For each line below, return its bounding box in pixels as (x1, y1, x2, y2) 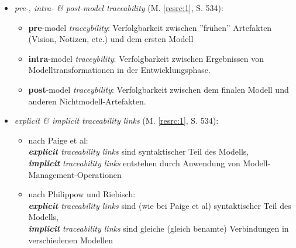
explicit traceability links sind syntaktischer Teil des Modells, (28, 145, 249, 158)
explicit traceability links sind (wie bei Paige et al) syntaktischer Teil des (28, 199, 291, 211)
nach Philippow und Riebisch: (28, 188, 136, 200)
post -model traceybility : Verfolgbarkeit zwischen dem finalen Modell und (28, 83, 289, 95)
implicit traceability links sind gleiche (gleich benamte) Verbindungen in (28, 222, 289, 234)
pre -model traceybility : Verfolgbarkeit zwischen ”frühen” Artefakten (28, 21, 272, 33)
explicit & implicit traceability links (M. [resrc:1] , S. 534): (14, 114, 219, 127)
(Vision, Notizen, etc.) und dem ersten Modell (28, 33, 194, 45)
